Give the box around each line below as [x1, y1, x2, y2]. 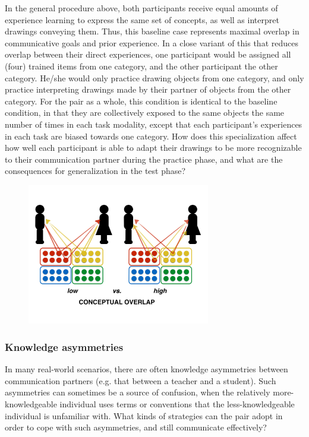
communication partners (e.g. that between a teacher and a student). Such [5, 374, 276, 387]
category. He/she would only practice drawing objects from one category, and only [5, 71, 304, 84]
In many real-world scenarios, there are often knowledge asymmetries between [5, 363, 288, 375]
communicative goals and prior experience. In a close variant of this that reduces [5, 36, 298, 49]
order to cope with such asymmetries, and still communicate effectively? [5, 421, 267, 433]
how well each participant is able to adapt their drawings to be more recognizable [5, 141, 302, 154]
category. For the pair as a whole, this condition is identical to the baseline [5, 94, 278, 107]
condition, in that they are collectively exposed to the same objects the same [5, 106, 285, 119]
